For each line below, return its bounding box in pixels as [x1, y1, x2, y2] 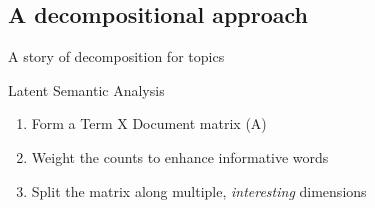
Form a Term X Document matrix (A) [31, 113, 267, 134]
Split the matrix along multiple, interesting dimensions [31, 180, 367, 201]
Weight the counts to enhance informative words [31, 146, 329, 167]
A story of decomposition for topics [8, 46, 225, 67]
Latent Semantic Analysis [8, 79, 165, 100]
